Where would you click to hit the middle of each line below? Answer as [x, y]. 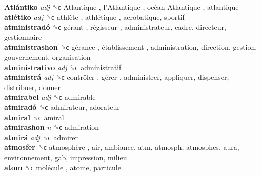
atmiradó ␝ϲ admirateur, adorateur [62, 107]
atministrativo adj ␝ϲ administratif [63, 67]
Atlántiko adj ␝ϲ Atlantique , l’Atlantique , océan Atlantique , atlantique [122, 7]
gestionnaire [23, 37]
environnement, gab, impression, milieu [66, 157]
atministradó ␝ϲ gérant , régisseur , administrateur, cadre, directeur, [115, 27]
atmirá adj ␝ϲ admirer [41, 137]
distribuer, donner [32, 87]
